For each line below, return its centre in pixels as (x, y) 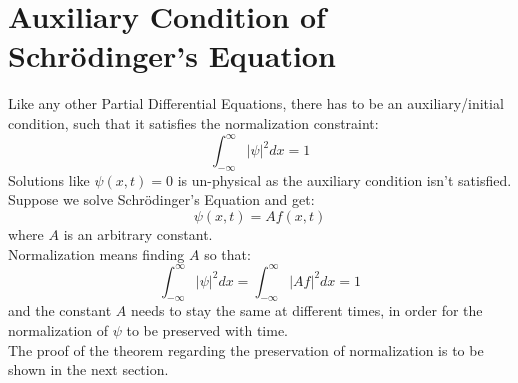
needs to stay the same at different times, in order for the (306, 310)
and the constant (60, 310)
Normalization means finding (96, 253)
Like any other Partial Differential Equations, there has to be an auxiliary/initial (256, 103)
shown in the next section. (88, 369)
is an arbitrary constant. (138, 233)
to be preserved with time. (207, 330)
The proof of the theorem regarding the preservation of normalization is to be (246, 349)
